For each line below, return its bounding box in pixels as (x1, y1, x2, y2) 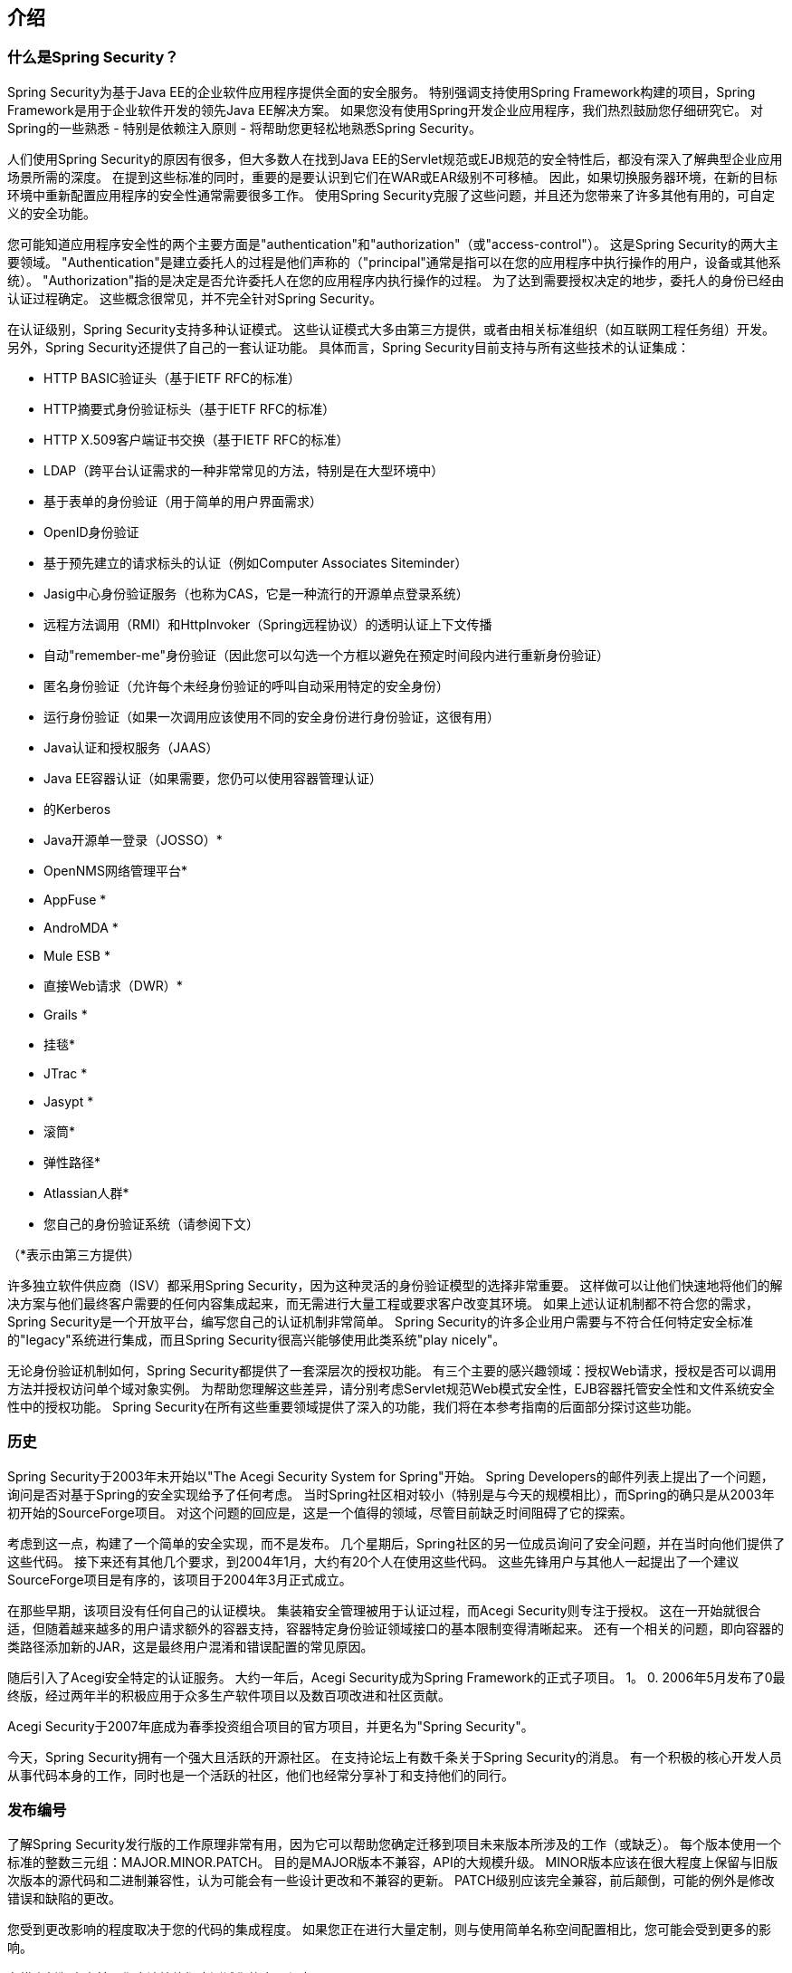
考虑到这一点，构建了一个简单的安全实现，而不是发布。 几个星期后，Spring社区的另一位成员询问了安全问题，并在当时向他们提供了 (7, 1535, 786, 1551)
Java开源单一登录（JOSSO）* (43, 831, 223, 848)
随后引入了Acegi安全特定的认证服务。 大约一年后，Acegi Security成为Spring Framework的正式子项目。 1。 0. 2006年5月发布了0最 (7, 1669, 786, 1685)
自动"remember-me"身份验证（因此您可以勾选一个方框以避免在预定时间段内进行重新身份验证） (43, 646, 610, 663)
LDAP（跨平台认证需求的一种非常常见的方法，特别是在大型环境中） (43, 462, 444, 478)
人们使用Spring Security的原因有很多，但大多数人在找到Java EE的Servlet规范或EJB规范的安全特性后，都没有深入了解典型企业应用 (7, 150, 783, 167)
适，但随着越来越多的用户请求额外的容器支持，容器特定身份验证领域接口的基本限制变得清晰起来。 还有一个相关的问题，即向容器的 (7, 1620, 784, 1636)
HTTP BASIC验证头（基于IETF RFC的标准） (43, 369, 301, 386)
